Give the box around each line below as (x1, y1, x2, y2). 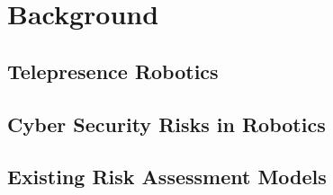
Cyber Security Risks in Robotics (7, 110, 326, 137)
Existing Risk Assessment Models (7, 163, 327, 191)
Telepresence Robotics (7, 57, 219, 84)
